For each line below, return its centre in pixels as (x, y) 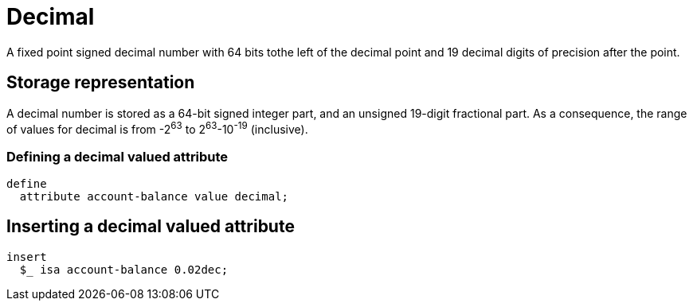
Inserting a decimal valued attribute (151, 227)
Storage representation (101, 83)
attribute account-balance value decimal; (154, 196)
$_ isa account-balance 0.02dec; (124, 269)
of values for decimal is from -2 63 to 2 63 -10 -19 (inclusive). (157, 128)
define (27, 184)
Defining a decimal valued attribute (117, 156)
